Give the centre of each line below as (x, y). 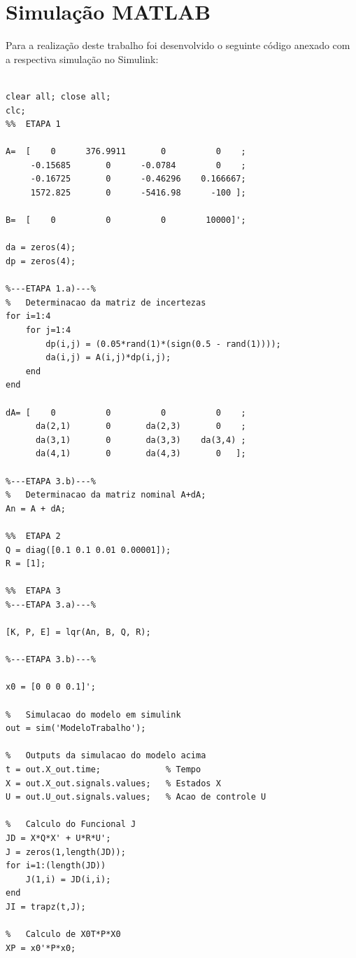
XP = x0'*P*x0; (41, 948)
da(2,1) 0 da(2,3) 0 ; (141, 426)
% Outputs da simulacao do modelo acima (106, 756)
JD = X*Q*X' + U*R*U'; (58, 838)
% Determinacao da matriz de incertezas (106, 302)
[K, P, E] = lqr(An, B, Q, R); (78, 632)
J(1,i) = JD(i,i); (68, 879)
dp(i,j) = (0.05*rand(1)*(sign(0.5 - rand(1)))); (163, 344)
